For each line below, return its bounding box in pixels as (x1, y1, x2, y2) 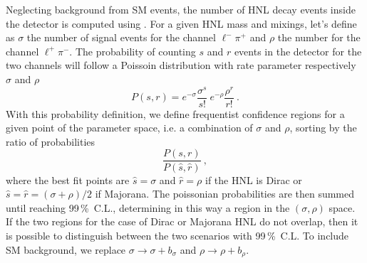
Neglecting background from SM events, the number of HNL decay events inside (6, 2, 356, 16)
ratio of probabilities (6, 134, 95, 149)
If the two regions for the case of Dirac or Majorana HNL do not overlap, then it (6, 214, 358, 229)
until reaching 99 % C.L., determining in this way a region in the (6, 200, 290, 215)
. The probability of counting (69, 43, 196, 58)
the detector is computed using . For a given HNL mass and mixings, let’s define (6, 16, 357, 31)
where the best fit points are (6, 172, 130, 187)
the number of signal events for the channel (26, 30, 216, 45)
